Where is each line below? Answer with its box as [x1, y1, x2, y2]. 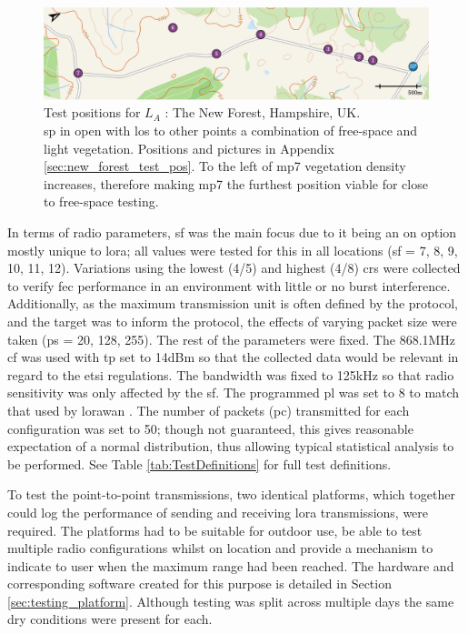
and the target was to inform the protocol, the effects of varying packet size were [7, 311, 457, 330]
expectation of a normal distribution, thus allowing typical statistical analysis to [7, 437, 454, 456]
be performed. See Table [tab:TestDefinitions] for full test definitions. [7, 454, 392, 473]
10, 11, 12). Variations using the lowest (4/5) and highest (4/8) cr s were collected [7, 258, 461, 277]
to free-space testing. [44, 192, 159, 211]
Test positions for [44, 103, 141, 122]
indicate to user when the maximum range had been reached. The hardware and [7, 556, 454, 575]
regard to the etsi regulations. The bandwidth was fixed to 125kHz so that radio [7, 365, 454, 384]
